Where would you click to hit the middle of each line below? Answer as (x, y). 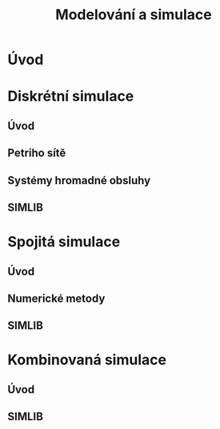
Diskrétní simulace (71, 96)
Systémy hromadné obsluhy (79, 180)
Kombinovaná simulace (87, 360)
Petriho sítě (37, 153)
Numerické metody (56, 298)
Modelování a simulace (134, 15)
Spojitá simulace (64, 242)
